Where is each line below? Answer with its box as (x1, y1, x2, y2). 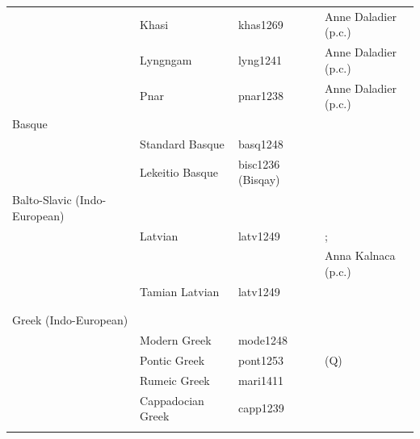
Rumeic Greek (140, 371, 210, 388)
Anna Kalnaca (325, 247, 396, 264)
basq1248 (237, 135, 283, 152)
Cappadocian (140, 391, 204, 408)
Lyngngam (140, 51, 192, 68)
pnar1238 (237, 87, 284, 104)
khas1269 (237, 15, 283, 32)
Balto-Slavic (12, 191, 72, 208)
